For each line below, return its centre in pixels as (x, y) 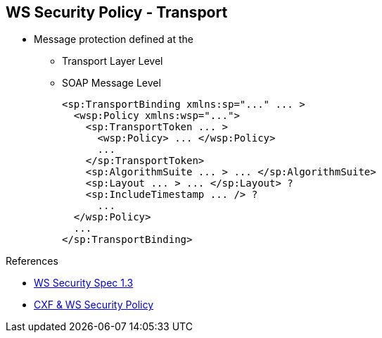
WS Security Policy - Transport (117, 12)
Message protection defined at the (114, 39)
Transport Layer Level (113, 61)
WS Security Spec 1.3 (84, 283)
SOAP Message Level (112, 83)
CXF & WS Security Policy (94, 305)
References (32, 261)
